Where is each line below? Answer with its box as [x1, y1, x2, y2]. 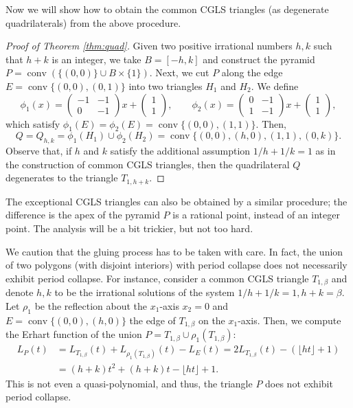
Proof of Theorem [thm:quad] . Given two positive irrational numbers [5, 38, 293, 53]
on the [198, 313, 225, 327]
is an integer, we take [52, 52, 141, 66]
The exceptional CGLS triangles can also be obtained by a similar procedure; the [5, 194, 348, 208]
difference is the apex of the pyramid [5, 207, 160, 222]
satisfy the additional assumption [110, 144, 251, 158]
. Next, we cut [149, 65, 209, 80]
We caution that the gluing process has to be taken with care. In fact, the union [5, 244, 343, 258]
